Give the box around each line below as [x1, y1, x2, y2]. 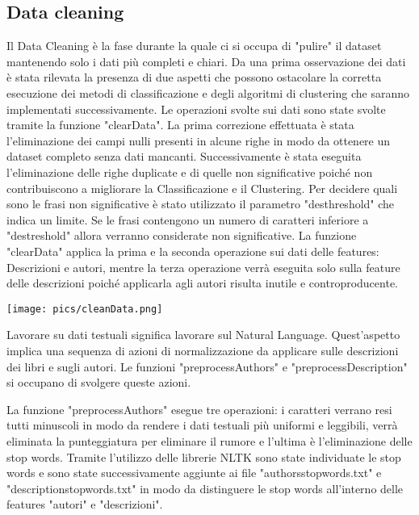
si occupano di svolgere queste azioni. [6, 374, 191, 391]
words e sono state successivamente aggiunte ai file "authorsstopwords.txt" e [6, 464, 382, 481]
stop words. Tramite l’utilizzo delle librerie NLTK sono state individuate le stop [6, 448, 401, 465]
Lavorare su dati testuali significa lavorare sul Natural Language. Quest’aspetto [6, 326, 400, 343]
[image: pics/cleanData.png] [6, 303, 163, 315]
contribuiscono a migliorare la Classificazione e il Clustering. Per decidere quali [6, 179, 398, 196]
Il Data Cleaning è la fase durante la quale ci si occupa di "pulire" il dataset [6, 37, 382, 54]
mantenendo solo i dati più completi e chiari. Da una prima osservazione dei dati [6, 52, 406, 69]
